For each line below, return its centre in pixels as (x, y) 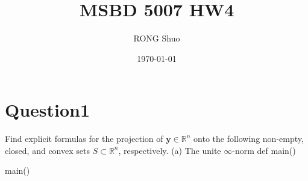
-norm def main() (264, 150)
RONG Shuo (157, 38)
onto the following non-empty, (249, 139)
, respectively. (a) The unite (170, 150)
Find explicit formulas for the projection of (84, 139)
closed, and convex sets (47, 150)
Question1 (48, 110)
